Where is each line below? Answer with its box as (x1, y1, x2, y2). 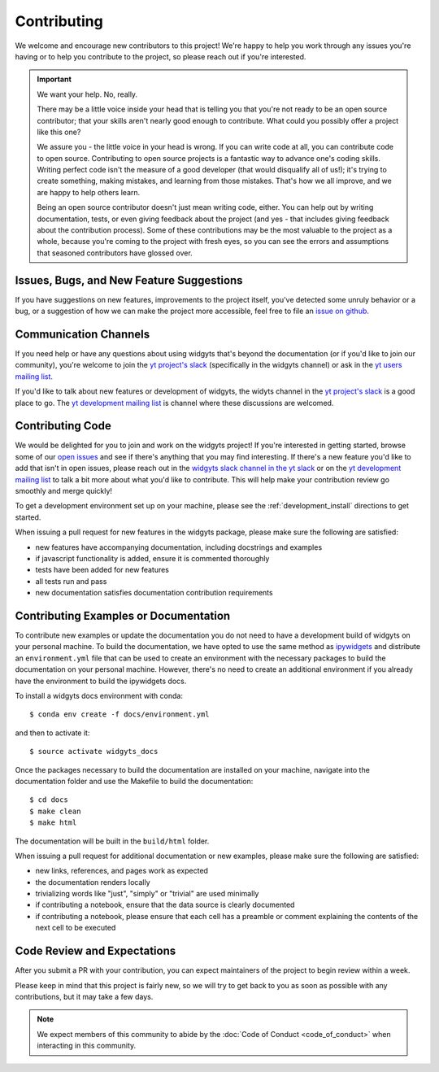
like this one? (37, 127, 81, 137)
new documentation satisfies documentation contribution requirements (35, 588, 273, 598)
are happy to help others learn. (37, 187, 141, 197)
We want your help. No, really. (37, 89, 138, 99)
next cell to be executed (35, 923, 116, 933)
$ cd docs (29, 795, 68, 804)
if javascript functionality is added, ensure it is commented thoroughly (35, 553, 270, 563)
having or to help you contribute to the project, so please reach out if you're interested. (15, 51, 306, 61)
